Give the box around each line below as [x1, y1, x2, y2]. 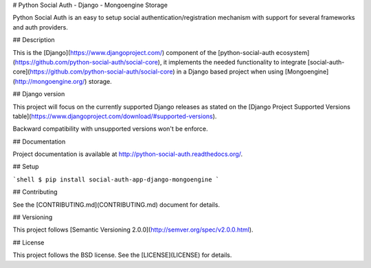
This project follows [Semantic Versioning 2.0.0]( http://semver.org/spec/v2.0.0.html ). [12, 225, 254, 234]
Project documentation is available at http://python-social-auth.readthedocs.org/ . [12, 150, 243, 158]
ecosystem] [276, 48, 310, 56]
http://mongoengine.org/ [14, 77, 85, 85]
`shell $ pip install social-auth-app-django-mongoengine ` [12, 175, 220, 183]
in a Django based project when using [176, 67, 284, 76]
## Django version [12, 90, 65, 98]
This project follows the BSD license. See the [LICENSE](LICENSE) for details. [12, 251, 232, 259]
